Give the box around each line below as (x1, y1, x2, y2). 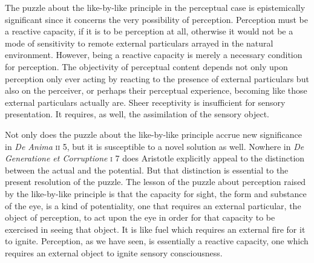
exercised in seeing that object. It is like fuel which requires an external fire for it (5, 222, 306, 235)
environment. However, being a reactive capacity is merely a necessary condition (5, 48, 303, 61)
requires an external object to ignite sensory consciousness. (5, 246, 223, 259)
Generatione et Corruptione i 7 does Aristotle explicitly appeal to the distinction (5, 152, 305, 164)
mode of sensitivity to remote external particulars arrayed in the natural (5, 36, 273, 49)
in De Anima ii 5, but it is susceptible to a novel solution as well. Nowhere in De (5, 140, 304, 152)
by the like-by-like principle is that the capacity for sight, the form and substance (5, 187, 307, 200)
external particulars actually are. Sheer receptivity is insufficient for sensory (5, 96, 286, 108)
